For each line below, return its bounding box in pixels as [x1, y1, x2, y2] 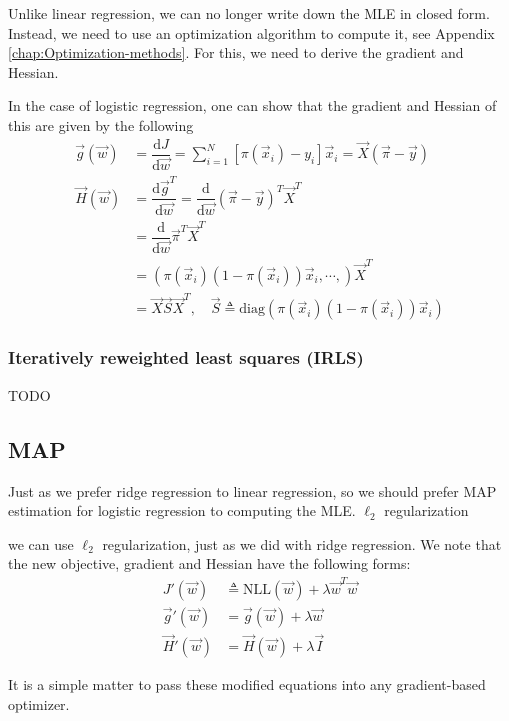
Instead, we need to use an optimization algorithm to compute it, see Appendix [8, 22, 495, 43]
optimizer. [8, 693, 70, 714]
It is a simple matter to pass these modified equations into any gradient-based [8, 674, 486, 695]
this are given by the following [8, 114, 194, 135]
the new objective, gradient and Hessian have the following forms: [8, 553, 411, 574]
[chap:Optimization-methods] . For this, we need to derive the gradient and [8, 42, 464, 63]
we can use [8, 533, 74, 554]
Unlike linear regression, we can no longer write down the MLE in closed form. [8, 3, 490, 23]
